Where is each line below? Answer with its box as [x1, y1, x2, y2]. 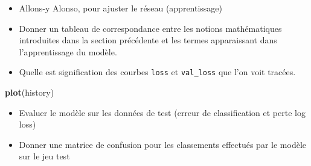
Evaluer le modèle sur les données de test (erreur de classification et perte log [19, 106, 306, 118]
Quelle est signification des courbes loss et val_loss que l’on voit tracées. [19, 66, 296, 78]
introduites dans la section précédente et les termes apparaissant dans [19, 34, 277, 46]
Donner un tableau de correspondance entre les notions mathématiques [19, 22, 282, 34]
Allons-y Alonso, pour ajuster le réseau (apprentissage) [19, 2, 223, 14]
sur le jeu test [19, 150, 70, 162]
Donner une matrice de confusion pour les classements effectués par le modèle [19, 138, 306, 150]
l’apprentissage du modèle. [19, 45, 117, 58]
